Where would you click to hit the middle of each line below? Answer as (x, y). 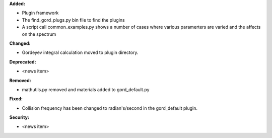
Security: (19, 117)
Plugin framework (40, 13)
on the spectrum (39, 34)
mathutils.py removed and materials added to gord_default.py (86, 89)
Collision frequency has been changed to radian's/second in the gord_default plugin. (110, 108)
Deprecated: (23, 62)
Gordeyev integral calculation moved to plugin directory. (80, 52)
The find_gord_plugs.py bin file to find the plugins (74, 20)
